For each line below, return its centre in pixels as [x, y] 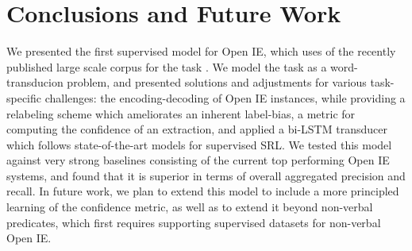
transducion [35, 82]
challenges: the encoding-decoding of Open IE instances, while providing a [225, 97]
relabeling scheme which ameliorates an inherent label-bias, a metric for [181, 113]
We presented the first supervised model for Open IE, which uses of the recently [201, 51]
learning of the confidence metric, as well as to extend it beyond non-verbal [190, 207]
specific [24, 97]
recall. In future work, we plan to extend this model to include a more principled [203, 191]
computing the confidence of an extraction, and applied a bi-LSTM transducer [197, 129]
